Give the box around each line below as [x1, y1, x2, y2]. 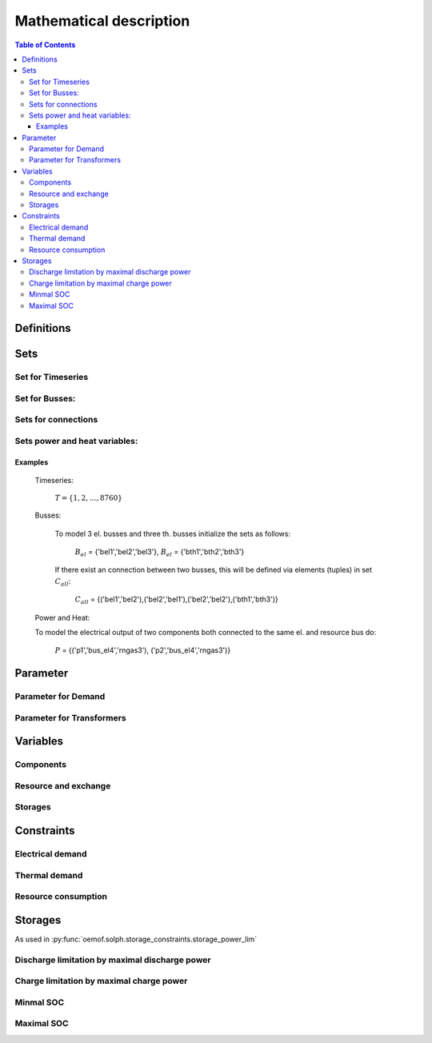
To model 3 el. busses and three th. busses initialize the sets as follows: [54, 529, 291, 538]
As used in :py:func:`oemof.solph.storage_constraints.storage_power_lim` [14, 934, 258, 944]
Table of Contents [14, 40, 76, 50]
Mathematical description [14, 12, 190, 30]
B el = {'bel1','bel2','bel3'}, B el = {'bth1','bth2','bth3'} [74, 546, 245, 558]
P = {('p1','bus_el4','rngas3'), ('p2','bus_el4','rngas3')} [54, 645, 231, 655]
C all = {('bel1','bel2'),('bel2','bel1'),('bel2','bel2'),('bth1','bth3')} [74, 594, 279, 605]
